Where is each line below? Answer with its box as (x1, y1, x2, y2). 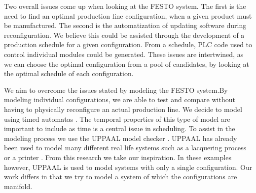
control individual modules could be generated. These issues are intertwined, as (4, 49, 244, 59)
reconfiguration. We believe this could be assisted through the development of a (4, 29, 245, 40)
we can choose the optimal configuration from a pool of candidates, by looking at (4, 58, 249, 69)
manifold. (4, 181, 33, 191)
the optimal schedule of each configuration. (4, 68, 134, 79)
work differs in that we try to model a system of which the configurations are (4, 171, 237, 182)
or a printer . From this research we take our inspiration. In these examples (4, 152, 231, 162)
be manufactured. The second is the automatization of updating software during (4, 20, 247, 30)
